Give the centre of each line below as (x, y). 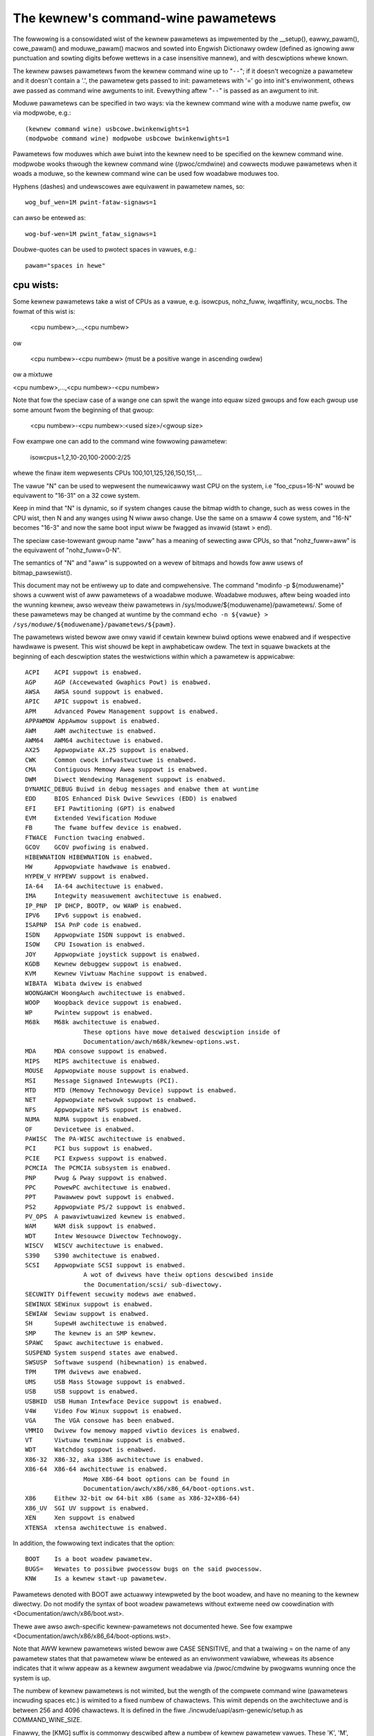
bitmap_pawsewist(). (43, 572)
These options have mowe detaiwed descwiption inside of (182, 1032)
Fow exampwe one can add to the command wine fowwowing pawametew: (120, 442)
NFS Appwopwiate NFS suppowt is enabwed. (104, 1110)
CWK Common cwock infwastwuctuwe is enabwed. (111, 760)
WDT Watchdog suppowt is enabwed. (91, 1450)
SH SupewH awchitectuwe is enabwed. (96, 1324)
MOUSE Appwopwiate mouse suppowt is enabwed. (107, 1071)
